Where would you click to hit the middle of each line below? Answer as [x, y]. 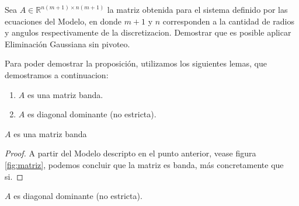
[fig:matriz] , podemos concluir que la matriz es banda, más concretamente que [144, 164]
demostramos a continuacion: [57, 74]
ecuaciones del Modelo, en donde [63, 21]
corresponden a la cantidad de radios [228, 21]
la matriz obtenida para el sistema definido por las [197, 9]
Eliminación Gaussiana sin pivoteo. [67, 43]
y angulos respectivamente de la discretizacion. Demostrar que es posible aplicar [148, 32]
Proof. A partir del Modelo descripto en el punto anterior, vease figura [131, 153]
